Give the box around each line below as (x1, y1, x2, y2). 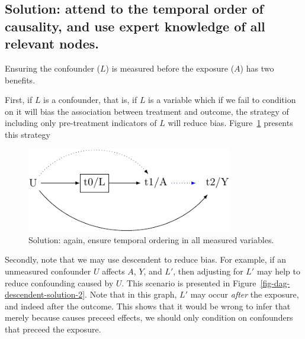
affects (102, 265, 125, 277)
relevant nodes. (5, 34, 99, 53)
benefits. (5, 73, 36, 86)
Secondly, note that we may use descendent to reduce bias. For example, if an (5, 253, 286, 266)
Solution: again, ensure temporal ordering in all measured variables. (28, 233, 274, 246)
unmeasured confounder (5, 265, 91, 277)
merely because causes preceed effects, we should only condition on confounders (5, 311, 293, 324)
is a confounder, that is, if (43, 93, 137, 106)
